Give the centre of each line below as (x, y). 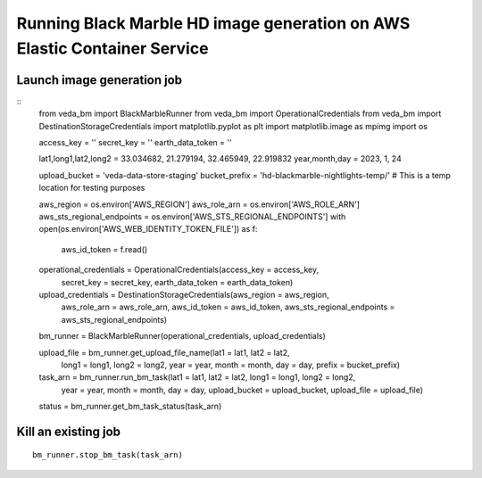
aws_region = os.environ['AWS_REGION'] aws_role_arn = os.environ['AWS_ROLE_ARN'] (199, 204)
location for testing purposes (92, 188)
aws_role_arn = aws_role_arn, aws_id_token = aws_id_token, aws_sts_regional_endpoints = (228, 307)
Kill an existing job (68, 431)
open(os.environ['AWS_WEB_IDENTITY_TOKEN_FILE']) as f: (148, 229)
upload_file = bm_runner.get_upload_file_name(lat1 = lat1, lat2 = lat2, (164, 352)
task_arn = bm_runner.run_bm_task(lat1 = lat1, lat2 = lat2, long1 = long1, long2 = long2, (197, 377)
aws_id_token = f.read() (104, 249)
